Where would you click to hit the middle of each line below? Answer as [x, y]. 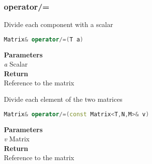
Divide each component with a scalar [59, 24]
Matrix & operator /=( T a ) [44, 39]
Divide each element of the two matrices [63, 99]
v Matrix [17, 139]
